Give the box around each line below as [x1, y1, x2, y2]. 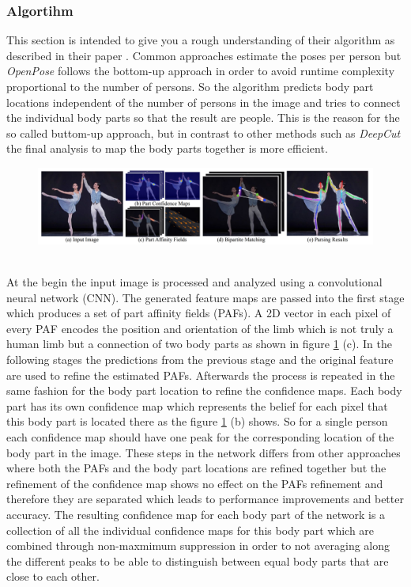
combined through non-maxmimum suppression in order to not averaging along [6, 537, 390, 554]
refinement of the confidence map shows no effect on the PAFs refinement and [6, 475, 383, 491]
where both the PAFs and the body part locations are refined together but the [6, 460, 386, 476]
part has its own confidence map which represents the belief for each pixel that [6, 397, 388, 414]
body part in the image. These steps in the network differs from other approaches [6, 444, 401, 460]
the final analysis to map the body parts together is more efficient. [6, 140, 328, 157]
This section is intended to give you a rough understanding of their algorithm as [6, 32, 395, 48]
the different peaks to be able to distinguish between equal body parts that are [6, 552, 389, 569]
